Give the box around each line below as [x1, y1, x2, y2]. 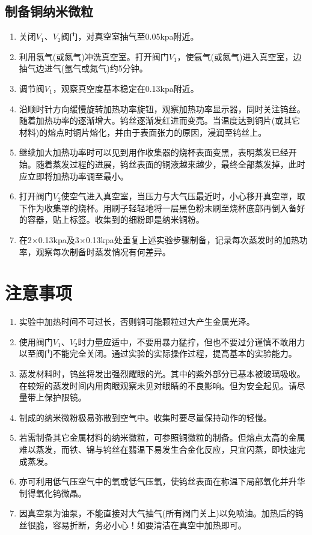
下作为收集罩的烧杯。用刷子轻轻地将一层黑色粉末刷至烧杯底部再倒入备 [19, 201, 297, 214]
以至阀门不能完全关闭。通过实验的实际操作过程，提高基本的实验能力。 [19, 347, 297, 360]
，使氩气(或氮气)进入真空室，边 [177, 50, 302, 62]
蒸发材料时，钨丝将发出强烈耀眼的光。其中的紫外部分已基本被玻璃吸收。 [19, 367, 305, 380]
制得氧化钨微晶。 [19, 486, 87, 499]
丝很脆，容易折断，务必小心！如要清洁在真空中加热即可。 [19, 518, 246, 531]
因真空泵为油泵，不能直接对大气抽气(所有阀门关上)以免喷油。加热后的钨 [19, 507, 304, 519]
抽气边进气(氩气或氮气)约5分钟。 [19, 62, 148, 74]
